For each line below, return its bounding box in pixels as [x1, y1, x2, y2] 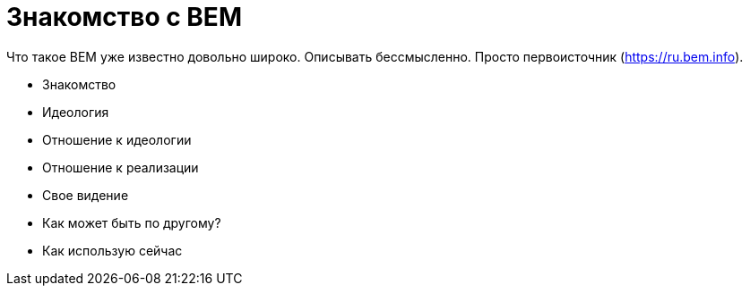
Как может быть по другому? [42, 214, 221, 230]
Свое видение [42, 187, 129, 203]
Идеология [42, 104, 109, 120]
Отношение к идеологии [42, 131, 192, 147]
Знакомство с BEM [6, 2, 242, 32]
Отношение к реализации [42, 159, 199, 175]
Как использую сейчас [42, 242, 183, 258]
